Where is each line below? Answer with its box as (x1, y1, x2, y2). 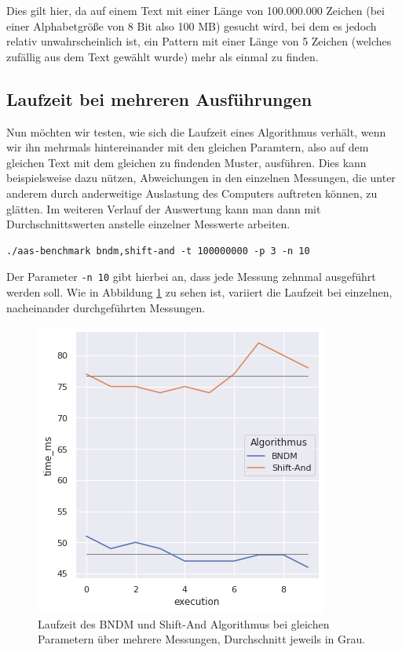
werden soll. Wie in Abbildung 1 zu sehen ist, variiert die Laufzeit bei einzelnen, (6, 283, 393, 300)
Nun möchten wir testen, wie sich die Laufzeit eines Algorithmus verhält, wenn (6, 123, 386, 140)
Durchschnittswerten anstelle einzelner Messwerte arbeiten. (6, 216, 291, 232)
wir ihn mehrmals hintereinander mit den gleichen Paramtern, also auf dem (6, 139, 369, 155)
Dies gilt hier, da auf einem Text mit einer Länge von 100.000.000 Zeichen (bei (6, 2, 385, 18)
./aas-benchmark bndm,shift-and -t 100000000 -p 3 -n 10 (6, 245, 310, 257)
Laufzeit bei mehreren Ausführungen (6, 86, 312, 111)
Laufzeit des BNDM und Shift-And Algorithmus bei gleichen (38, 615, 330, 632)
